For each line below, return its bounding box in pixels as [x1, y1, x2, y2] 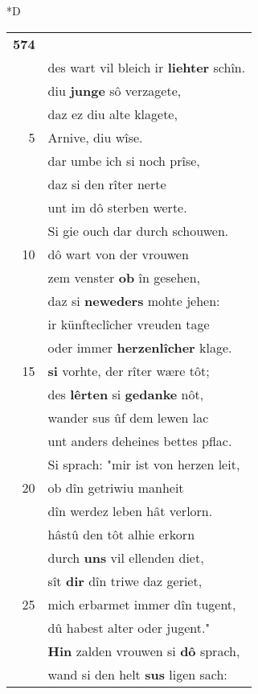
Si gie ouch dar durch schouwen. [47, 221, 229, 240]
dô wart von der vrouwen [47, 244, 189, 263]
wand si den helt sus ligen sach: [47, 664, 227, 684]
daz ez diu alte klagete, [47, 104, 178, 123]
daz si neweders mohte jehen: [47, 291, 220, 310]
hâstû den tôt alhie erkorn [47, 524, 195, 543]
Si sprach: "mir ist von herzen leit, [47, 454, 240, 473]
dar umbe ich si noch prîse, [47, 151, 200, 170]
